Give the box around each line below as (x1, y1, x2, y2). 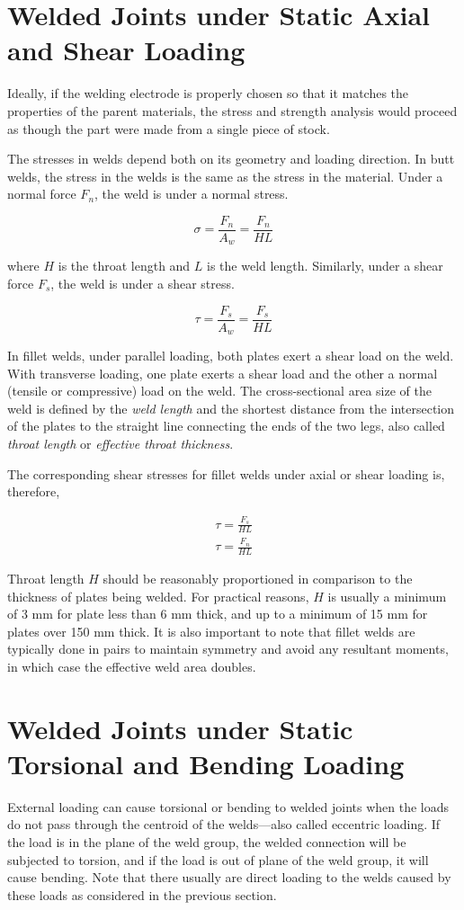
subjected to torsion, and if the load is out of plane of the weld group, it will (7, 850, 429, 869)
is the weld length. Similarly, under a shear (207, 256, 443, 275)
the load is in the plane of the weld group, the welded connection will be (7, 833, 406, 852)
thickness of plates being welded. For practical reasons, (7, 586, 309, 605)
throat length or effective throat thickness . (7, 434, 234, 453)
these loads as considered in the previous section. (7, 885, 277, 904)
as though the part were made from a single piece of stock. (7, 119, 330, 138)
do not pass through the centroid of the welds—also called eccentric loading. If (7, 815, 441, 834)
